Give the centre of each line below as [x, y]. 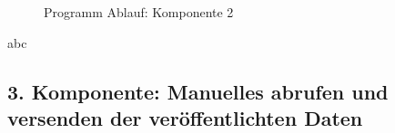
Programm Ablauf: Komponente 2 [139, 12]
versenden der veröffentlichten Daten [185, 117]
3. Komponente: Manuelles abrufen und [198, 91]
